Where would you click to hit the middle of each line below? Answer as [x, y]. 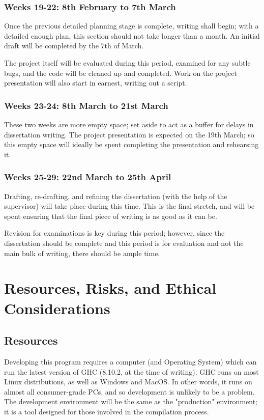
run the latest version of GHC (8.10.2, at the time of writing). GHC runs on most [131, 371]
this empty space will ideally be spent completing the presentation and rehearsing [131, 144]
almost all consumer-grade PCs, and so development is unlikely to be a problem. [129, 391]
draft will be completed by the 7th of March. [74, 46]
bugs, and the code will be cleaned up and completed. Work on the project [121, 73]
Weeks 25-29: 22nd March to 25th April [88, 177]
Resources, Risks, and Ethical [110, 288]
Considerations [57, 308]
